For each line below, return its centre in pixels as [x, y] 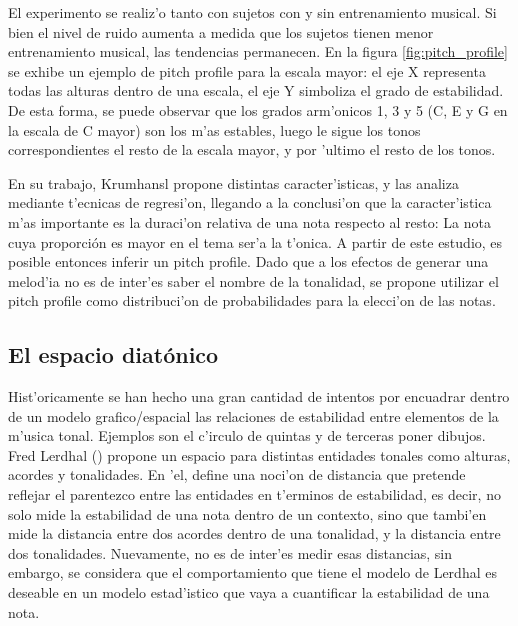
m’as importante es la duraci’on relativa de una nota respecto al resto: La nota [249, 221]
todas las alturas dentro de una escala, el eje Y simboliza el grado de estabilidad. [256, 90]
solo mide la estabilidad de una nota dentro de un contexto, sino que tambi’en [247, 513]
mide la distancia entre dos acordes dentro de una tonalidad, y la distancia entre [254, 533]
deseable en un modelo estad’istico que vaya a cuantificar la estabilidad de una [249, 592]
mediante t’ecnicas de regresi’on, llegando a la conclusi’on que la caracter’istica [250, 202]
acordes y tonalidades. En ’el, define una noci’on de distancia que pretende [237, 474]
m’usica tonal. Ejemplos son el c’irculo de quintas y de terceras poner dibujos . [247, 435]
